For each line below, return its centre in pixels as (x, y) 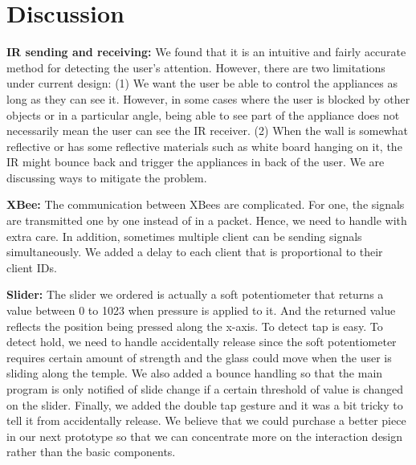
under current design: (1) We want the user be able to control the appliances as (202, 83)
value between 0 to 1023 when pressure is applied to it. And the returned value (201, 310)
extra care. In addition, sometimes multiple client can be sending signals (184, 236)
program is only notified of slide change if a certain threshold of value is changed (205, 389)
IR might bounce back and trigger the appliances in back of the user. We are (196, 162)
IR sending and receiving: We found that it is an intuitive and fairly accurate (206, 52)
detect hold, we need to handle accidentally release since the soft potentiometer (202, 342)
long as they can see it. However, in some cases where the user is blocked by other (208, 98)
